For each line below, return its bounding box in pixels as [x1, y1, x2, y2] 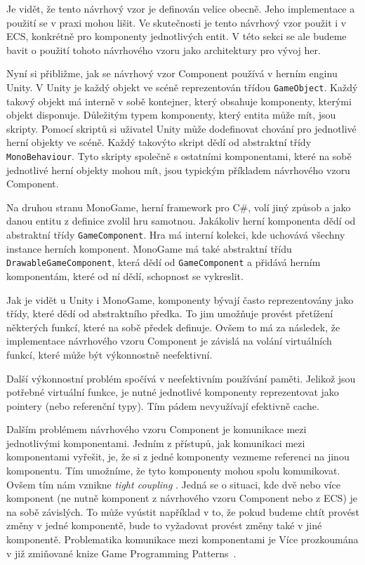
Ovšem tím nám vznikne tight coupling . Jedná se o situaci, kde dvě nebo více [6, 477, 340, 491]
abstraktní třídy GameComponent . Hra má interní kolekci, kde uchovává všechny [6, 227, 345, 242]
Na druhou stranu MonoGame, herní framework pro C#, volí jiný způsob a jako [6, 199, 351, 214]
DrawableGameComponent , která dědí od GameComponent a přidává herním [6, 255, 321, 270]
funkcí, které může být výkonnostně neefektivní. [6, 347, 213, 361]
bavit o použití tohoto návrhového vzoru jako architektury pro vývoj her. [6, 42, 321, 57]
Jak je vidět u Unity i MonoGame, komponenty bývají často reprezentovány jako [6, 292, 354, 307]
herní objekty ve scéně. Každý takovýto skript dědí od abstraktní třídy [6, 135, 312, 149]
